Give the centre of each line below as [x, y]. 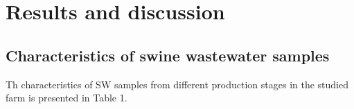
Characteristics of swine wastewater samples [168, 55]
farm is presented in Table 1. [67, 98]
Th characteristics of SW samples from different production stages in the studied [177, 84]
